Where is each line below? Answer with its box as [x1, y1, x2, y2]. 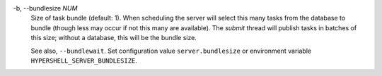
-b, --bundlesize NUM [13, 4, 78, 12]
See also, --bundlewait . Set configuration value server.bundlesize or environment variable [30, 46, 311, 55]
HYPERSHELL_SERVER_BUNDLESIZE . [30, 56, 138, 65]
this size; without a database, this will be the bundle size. [30, 34, 197, 42]
